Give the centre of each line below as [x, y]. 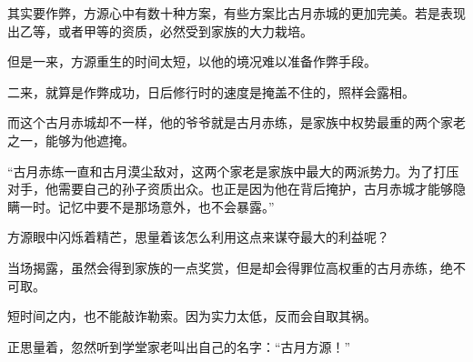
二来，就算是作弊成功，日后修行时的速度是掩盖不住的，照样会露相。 [211, 91]
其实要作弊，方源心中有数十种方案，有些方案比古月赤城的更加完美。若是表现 [236, 13]
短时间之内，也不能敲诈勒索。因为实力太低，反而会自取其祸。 [192, 316]
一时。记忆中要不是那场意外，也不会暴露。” [147, 206]
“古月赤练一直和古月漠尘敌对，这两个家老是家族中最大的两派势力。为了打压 [233, 171]
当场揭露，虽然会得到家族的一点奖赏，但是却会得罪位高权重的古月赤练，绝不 [236, 267]
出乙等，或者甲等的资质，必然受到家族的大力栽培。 [160, 30]
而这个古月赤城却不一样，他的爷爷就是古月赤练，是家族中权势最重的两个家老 [236, 122]
